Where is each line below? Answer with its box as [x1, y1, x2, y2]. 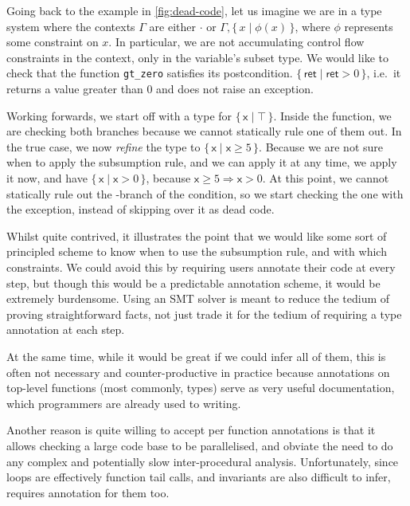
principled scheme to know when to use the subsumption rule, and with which [6, 243, 387, 260]
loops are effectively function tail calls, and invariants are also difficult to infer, [6, 469, 391, 485]
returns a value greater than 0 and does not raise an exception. [6, 80, 314, 97]
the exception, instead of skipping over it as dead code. [6, 201, 275, 218]
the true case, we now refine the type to [6, 138, 201, 155]
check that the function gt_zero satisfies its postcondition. [6, 65, 293, 81]
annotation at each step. [6, 321, 125, 338]
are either [149, 18, 196, 34]
